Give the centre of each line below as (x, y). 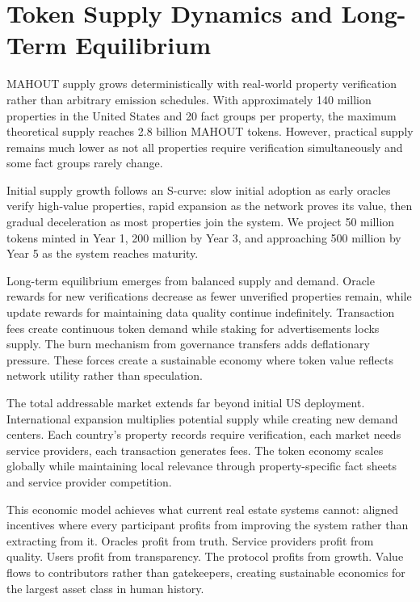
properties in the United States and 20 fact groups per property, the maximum (202, 115)
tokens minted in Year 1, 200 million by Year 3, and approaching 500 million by (204, 237)
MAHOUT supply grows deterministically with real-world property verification (202, 84)
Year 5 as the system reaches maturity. (103, 253)
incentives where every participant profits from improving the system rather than (208, 525)
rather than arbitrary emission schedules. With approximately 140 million (189, 99)
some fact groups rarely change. (85, 163)
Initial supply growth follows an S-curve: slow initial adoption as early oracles (199, 189)
